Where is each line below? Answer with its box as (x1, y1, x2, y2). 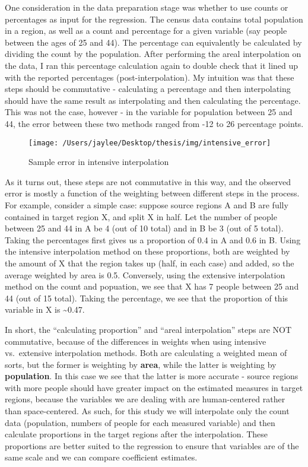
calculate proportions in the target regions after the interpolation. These (5, 428, 268, 440)
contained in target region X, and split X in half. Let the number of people (5, 210, 277, 223)
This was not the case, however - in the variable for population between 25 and (5, 106, 293, 118)
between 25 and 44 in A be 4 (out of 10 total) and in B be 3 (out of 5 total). (5, 222, 284, 234)
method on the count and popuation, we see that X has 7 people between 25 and (5, 280, 299, 293)
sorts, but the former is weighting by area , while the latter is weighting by (5, 358, 277, 370)
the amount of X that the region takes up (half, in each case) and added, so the (5, 256, 294, 269)
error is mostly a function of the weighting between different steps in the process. (5, 187, 300, 199)
